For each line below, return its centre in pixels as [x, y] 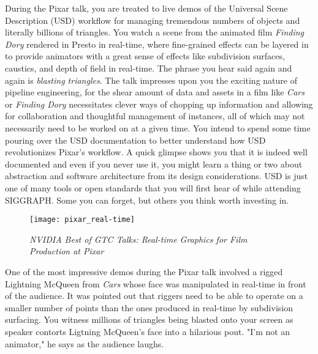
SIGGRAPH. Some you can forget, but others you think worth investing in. [147, 200]
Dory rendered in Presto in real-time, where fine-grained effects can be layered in [157, 44]
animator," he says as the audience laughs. [85, 343]
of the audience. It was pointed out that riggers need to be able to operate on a [154, 296]
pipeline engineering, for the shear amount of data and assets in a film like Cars [155, 92]
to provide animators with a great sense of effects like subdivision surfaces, [145, 56]
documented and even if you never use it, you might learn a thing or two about [154, 164]
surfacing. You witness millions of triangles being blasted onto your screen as [149, 319]
